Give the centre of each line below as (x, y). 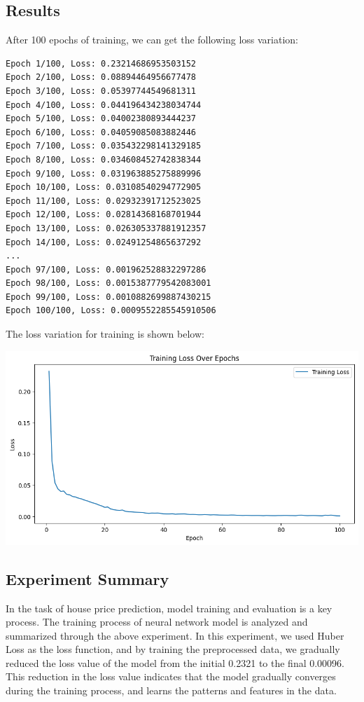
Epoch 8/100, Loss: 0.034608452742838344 (104, 159)
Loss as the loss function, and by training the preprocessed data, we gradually (173, 649)
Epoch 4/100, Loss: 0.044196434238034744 (104, 105)
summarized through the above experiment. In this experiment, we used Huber (175, 635)
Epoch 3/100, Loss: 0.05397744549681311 (101, 91)
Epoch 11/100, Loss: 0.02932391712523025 (104, 201)
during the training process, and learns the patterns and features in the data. (171, 690)
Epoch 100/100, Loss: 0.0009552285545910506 (111, 311)
